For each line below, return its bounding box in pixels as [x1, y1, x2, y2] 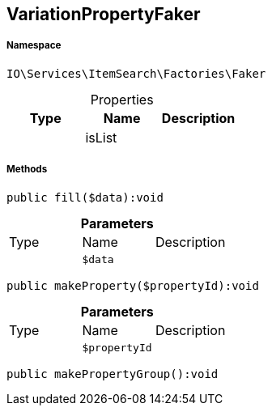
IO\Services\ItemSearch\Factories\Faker [6, 66, 266, 80]
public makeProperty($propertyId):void [6, 278, 259, 292]
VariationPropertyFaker [6, 4, 201, 24]
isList [85, 129, 117, 146]
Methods [6, 164, 48, 176]
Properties [90, 91, 154, 108]
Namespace [6, 40, 62, 52]
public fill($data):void [6, 190, 164, 204]
